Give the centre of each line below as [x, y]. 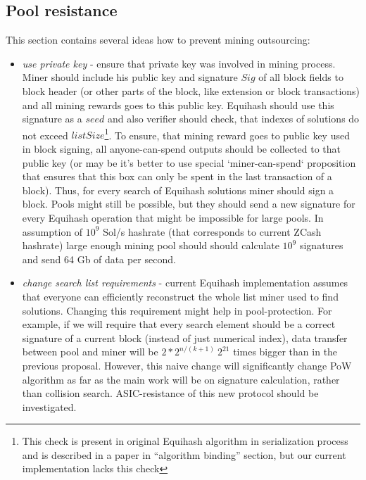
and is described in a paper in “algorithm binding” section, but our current [184, 454]
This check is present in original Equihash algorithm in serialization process [185, 441]
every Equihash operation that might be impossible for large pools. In [173, 217]
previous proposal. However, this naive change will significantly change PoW [187, 365]
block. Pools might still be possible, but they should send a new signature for [189, 204]
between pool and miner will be [90, 352]
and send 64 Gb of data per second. [99, 259]
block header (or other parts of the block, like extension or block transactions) [191, 90]
